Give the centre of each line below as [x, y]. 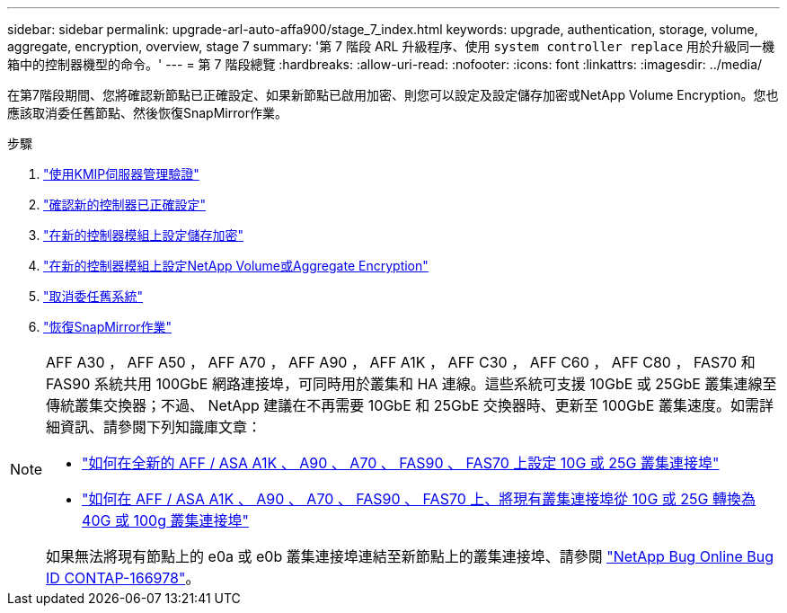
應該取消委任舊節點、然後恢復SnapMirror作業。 [147, 113]
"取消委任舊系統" [93, 296]
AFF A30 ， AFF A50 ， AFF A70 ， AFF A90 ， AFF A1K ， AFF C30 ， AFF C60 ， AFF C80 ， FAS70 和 [401, 362]
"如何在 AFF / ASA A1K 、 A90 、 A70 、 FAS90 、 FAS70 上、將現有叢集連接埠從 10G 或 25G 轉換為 [419, 499]
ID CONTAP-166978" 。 [123, 578]
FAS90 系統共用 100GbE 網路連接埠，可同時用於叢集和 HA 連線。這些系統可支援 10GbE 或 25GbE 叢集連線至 [411, 384]
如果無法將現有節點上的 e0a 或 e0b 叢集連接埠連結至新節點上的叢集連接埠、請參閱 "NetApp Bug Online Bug [410, 556]
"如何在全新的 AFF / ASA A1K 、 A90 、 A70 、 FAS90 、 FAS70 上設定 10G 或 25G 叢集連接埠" [401, 463]
